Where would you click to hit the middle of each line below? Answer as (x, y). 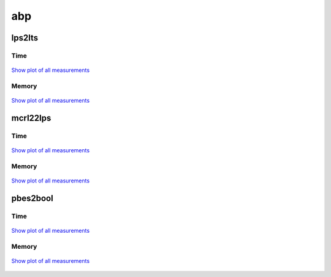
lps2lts (25, 38)
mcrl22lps (31, 118)
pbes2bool (32, 198)
